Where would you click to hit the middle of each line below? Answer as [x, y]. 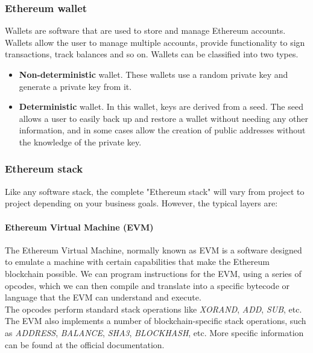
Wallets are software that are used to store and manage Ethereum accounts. [145, 30]
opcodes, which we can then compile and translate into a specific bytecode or [147, 285]
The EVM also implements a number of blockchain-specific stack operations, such [156, 321]
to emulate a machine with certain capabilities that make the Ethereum [137, 262]
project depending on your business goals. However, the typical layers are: [141, 203]
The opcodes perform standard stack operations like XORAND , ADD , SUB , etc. [153, 309]
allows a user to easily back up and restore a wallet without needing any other [163, 118]
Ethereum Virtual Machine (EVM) [79, 227]
